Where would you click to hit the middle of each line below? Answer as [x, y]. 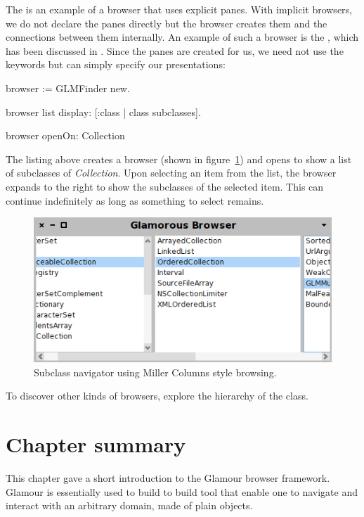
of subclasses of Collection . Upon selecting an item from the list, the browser [171, 173]
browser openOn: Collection [65, 135]
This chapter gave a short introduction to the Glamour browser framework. [168, 478]
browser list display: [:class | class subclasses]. [103, 111]
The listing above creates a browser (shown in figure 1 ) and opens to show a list [179, 159]
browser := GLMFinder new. [68, 88]
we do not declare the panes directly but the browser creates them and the [167, 23]
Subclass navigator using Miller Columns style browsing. [155, 372]
